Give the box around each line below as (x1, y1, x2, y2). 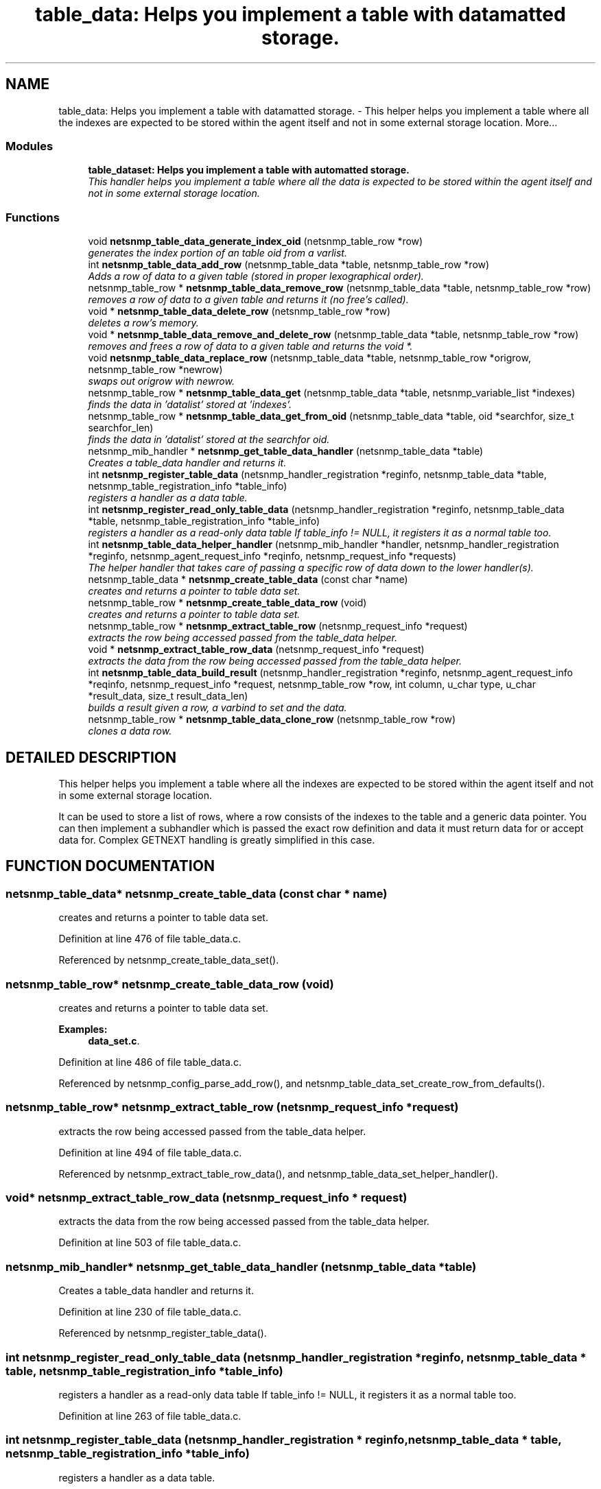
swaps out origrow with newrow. (88, 375, 235, 388)
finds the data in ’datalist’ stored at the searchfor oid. (88, 433, 330, 446)
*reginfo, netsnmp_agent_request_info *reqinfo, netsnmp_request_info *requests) (88, 550, 457, 562)
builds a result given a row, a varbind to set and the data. (88, 702, 347, 714)
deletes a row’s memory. (88, 317, 199, 329)
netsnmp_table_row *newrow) (88, 364, 223, 376)
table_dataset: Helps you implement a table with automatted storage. (88, 164, 410, 176)
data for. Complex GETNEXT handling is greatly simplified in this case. (58, 833, 375, 846)
